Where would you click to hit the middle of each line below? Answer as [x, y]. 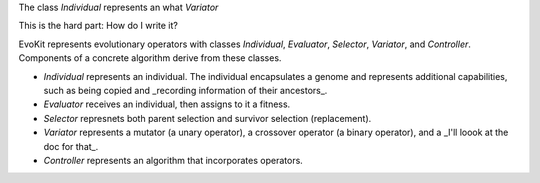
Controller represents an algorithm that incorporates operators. [173, 160]
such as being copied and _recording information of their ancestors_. [185, 90]
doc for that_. [71, 146]
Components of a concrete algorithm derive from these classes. [150, 58]
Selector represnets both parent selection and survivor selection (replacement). [207, 118]
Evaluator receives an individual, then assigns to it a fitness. [167, 104]
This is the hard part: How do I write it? [98, 26]
